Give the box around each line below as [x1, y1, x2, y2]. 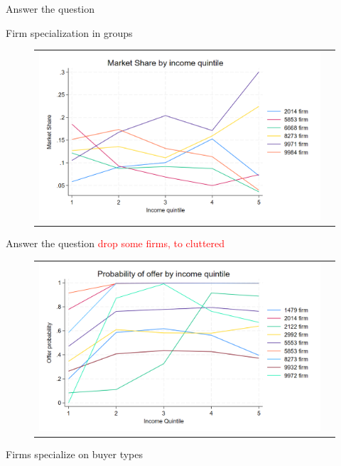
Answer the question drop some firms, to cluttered [6, 236, 225, 251]
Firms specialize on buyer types [6, 447, 143, 462]
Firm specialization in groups [6, 25, 133, 40]
